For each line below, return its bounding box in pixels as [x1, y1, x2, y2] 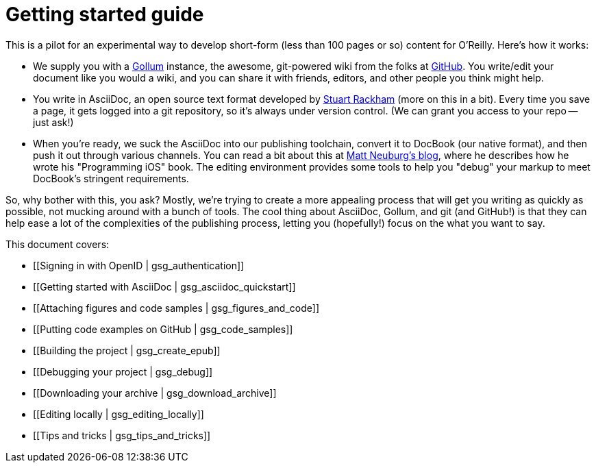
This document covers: [5, 238, 110, 250]
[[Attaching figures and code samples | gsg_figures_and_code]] [33, 301, 320, 314]
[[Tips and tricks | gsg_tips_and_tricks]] [33, 429, 211, 441]
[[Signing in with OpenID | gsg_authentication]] [33, 259, 245, 271]
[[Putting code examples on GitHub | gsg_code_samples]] [33, 323, 293, 335]
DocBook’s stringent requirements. [33, 172, 189, 184]
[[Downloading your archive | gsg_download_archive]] [33, 386, 277, 399]
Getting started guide [5, 3, 204, 26]
